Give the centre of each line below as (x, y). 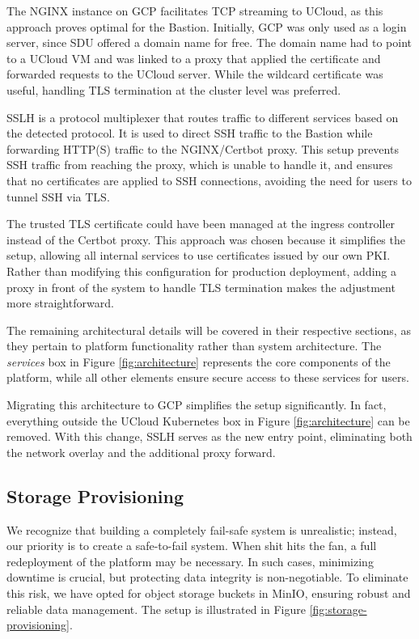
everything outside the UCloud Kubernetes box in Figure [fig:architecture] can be (208, 420)
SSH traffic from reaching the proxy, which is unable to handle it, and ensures (200, 165)
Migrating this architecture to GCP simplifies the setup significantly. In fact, (197, 405)
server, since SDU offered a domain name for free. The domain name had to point (209, 42)
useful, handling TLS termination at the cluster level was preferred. (174, 89)
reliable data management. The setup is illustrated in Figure (156, 609)
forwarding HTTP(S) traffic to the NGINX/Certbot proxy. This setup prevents (203, 148)
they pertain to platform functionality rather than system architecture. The (194, 346)
